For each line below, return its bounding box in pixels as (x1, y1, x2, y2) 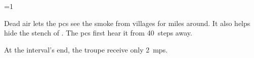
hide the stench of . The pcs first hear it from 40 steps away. (4, 27, 192, 38)
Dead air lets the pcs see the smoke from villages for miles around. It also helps (4, 17, 250, 28)
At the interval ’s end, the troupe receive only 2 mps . (4, 44, 168, 54)
